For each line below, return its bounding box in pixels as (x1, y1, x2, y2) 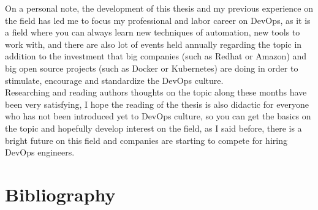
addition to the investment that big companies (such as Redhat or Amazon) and (5, 50, 307, 62)
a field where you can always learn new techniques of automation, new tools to (5, 26, 300, 39)
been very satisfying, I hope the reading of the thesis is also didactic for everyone (5, 97, 309, 110)
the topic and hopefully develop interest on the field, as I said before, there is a (5, 121, 302, 134)
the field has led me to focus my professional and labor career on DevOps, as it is (5, 13, 311, 26)
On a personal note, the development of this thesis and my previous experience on (5, 2, 313, 14)
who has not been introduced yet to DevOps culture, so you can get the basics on (5, 110, 311, 122)
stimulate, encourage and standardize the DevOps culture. (5, 73, 224, 86)
